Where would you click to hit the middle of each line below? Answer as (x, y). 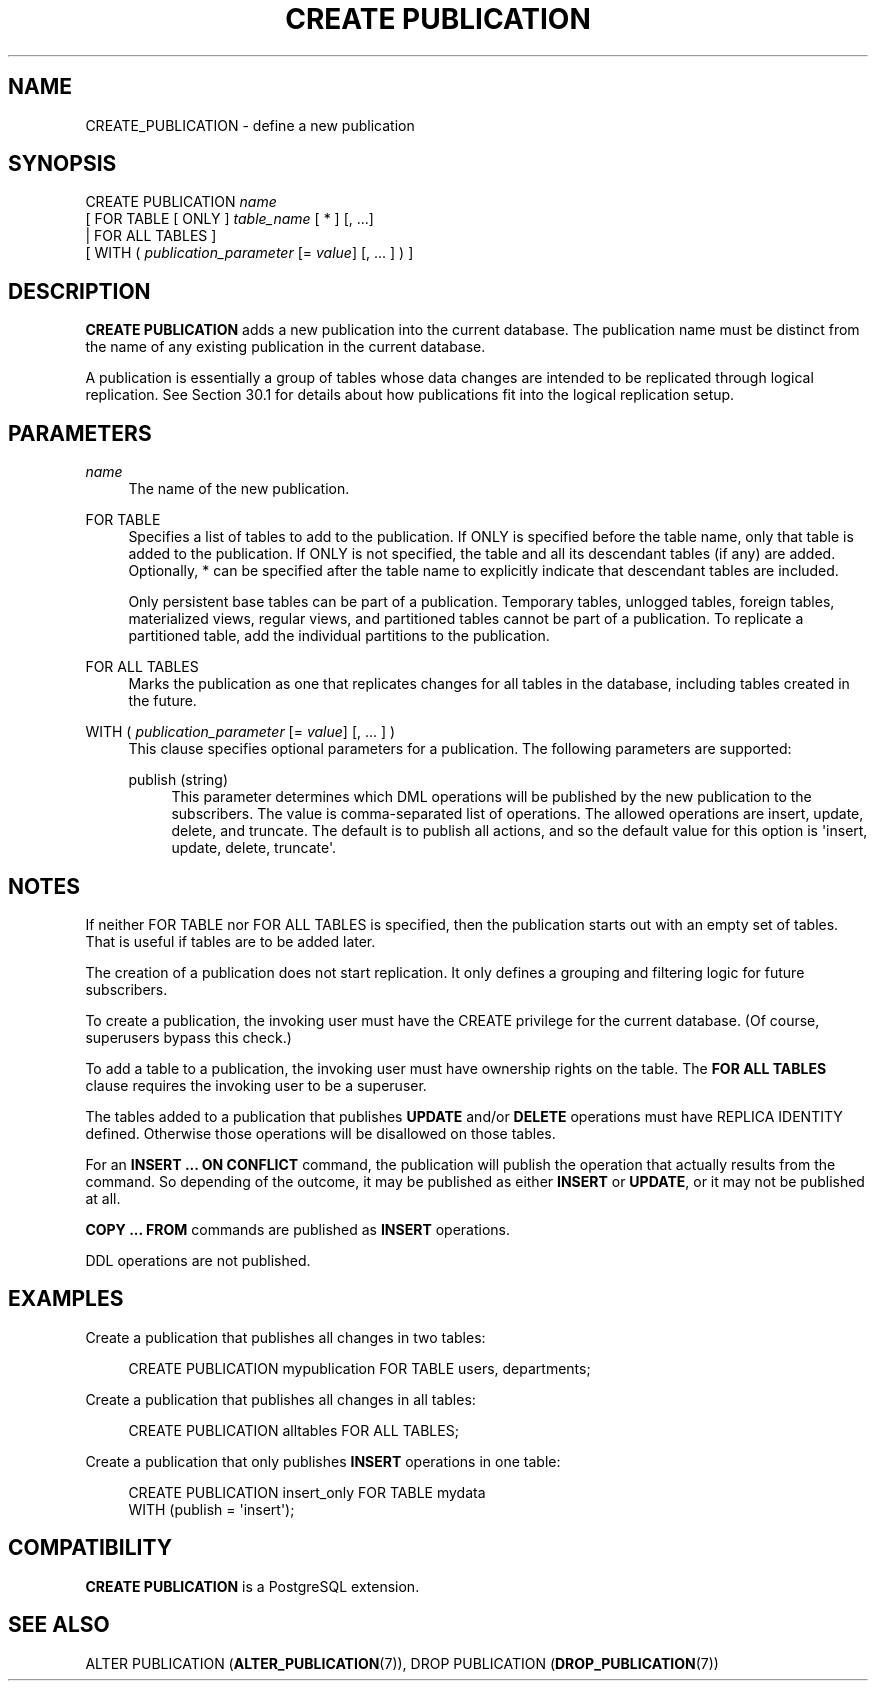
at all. (103, 1198)
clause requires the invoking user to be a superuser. (256, 1085)
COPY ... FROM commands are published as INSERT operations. (298, 1229)
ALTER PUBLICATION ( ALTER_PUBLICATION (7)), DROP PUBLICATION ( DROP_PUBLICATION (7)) (402, 1663)
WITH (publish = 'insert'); (211, 1509)
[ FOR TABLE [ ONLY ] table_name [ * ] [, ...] (229, 219)
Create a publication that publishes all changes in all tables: (280, 1399)
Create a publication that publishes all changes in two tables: (285, 1337)
